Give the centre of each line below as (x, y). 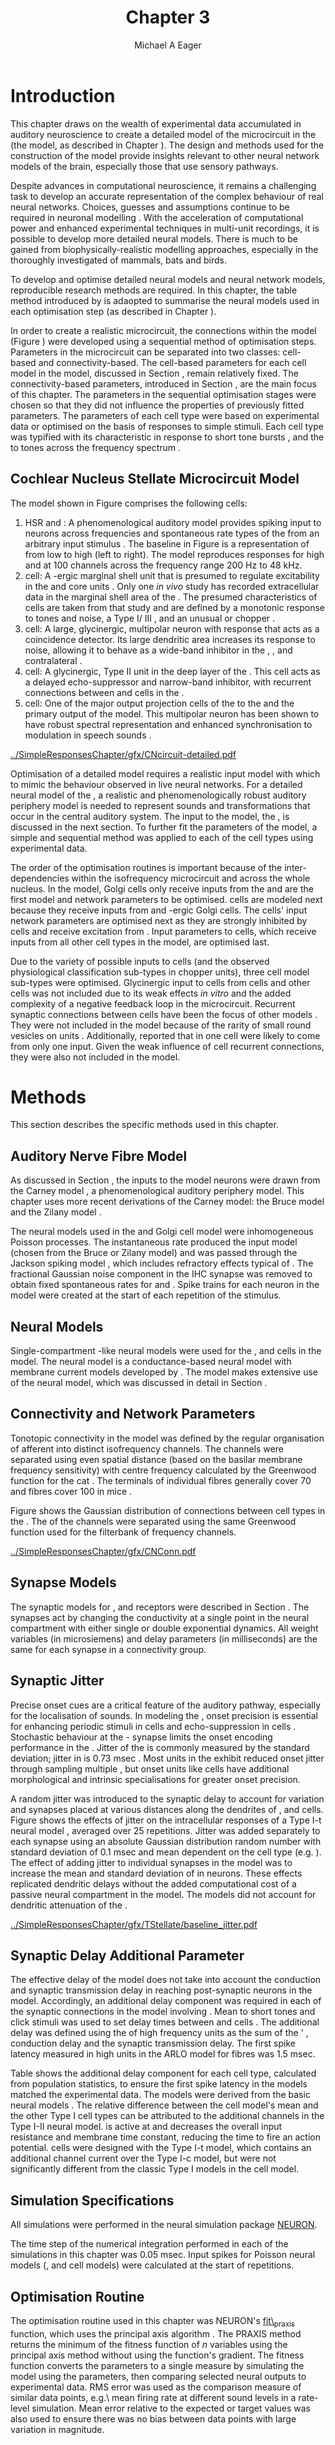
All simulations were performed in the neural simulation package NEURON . (164, 2225)
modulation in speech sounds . (88, 735)
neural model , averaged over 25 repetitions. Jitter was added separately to (165, 1830)
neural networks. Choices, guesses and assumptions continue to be (150, 207)
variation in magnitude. (57, 2429)
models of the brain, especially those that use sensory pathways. (144, 166)
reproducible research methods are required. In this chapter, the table (154, 290)
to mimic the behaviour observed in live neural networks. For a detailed (156, 784)
